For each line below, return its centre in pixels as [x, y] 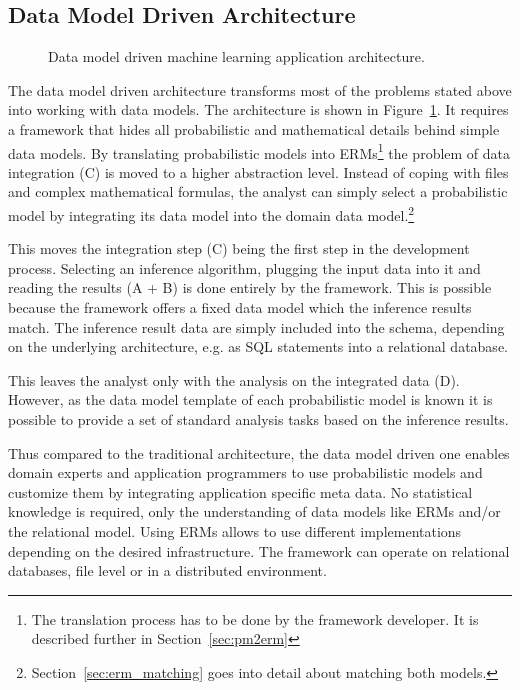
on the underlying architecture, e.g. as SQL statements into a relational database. [258, 346]
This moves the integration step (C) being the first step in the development [239, 248]
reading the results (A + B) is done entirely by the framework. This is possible [250, 287]
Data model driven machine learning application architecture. [236, 56]
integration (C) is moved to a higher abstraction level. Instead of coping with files [258, 171]
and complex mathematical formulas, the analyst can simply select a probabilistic [258, 191]
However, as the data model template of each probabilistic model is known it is [250, 399]
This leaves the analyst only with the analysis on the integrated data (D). [234, 379]
